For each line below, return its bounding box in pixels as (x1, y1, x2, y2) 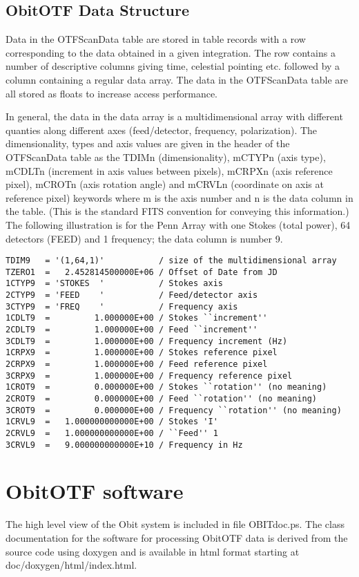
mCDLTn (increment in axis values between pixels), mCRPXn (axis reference (6, 163, 333, 178)
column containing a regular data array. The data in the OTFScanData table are (6, 72, 349, 86)
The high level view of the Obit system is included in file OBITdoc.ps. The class (6, 517, 345, 531)
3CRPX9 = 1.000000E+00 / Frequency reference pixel (6, 370, 293, 381)
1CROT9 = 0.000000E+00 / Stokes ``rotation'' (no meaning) (6, 382, 327, 392)
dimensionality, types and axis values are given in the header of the (6, 136, 290, 151)
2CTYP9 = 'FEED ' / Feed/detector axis (6, 290, 258, 301)
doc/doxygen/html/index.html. (6, 558, 137, 572)
